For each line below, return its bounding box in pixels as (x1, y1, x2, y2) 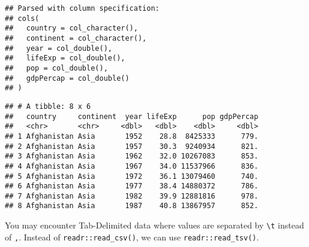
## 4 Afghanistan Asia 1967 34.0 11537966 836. (5, 161, 259, 170)
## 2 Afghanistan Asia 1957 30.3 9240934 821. (5, 142, 259, 151)
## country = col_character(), (5, 24, 138, 33)
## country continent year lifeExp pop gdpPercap (5, 112, 259, 121)
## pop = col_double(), (5, 63, 108, 72)
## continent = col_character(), (5, 33, 147, 42)
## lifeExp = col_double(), (5, 54, 125, 63)
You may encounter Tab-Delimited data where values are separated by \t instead (5, 219, 304, 231)
